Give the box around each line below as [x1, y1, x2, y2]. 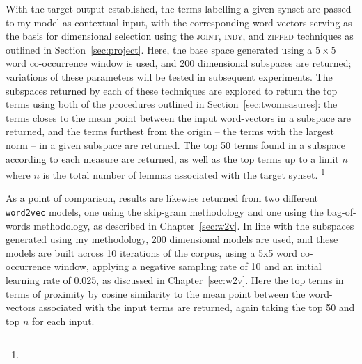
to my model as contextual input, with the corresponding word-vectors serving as [6, 15, 352, 29]
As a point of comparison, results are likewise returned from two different [6, 191, 319, 205]
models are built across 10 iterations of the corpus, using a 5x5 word [6, 245, 298, 260]
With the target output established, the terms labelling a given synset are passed [6, 1, 352, 15]
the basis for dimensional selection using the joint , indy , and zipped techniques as [6, 29, 354, 43]
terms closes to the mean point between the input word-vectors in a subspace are [6, 110, 351, 125]
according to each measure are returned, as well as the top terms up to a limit [6, 151, 339, 166]
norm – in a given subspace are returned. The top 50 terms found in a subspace [6, 137, 345, 152]
